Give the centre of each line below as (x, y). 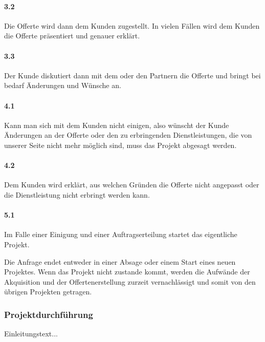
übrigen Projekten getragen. (48, 292)
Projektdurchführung (49, 314)
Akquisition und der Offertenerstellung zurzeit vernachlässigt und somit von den (130, 281)
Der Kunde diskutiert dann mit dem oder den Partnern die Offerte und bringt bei (132, 75)
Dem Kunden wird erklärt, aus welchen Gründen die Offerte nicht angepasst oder (132, 185)
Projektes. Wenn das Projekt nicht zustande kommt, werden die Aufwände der (127, 272)
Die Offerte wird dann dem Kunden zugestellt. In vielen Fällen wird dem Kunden (132, 25)
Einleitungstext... (31, 334)
